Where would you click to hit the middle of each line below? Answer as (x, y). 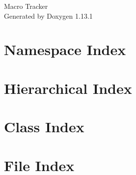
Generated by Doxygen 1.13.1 (48, 15)
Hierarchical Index (68, 88)
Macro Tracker (26, 6)
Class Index (44, 127)
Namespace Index (65, 49)
